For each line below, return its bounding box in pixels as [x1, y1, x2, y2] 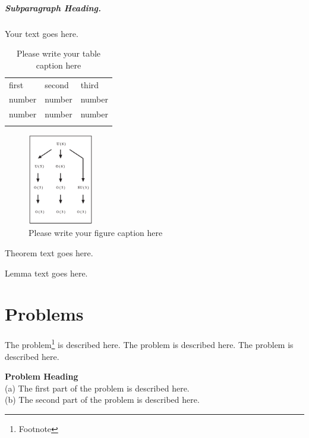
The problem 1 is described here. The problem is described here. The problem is [5, 337, 294, 350]
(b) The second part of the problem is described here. [5, 393, 200, 406]
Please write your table [16, 47, 101, 60]
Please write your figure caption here [29, 226, 163, 239]
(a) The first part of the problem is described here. [5, 381, 190, 394]
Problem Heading [5, 370, 78, 383]
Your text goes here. [5, 27, 78, 39]
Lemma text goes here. [5, 266, 88, 279]
